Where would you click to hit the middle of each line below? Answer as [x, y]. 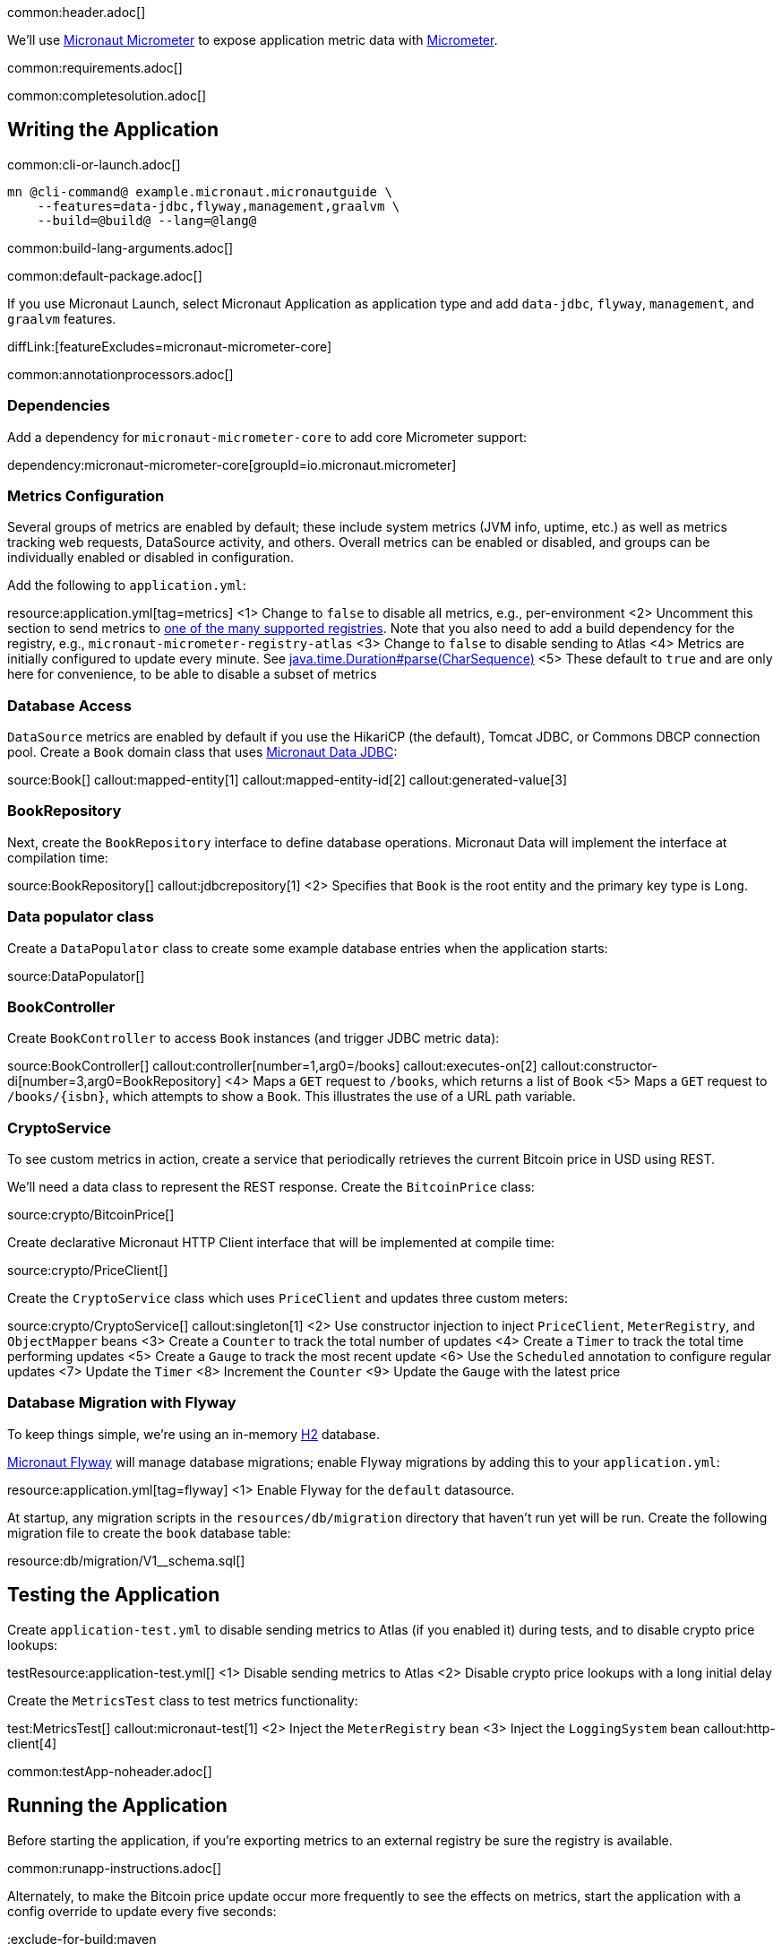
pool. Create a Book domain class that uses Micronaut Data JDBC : [202, 752]
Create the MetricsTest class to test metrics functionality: [183, 1700]
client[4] [32, 1743]
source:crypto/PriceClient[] [88, 1271]
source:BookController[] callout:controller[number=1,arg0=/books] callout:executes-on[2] [272, 1066]
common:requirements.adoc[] [95, 68]
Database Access [69, 705]
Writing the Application [113, 130]
